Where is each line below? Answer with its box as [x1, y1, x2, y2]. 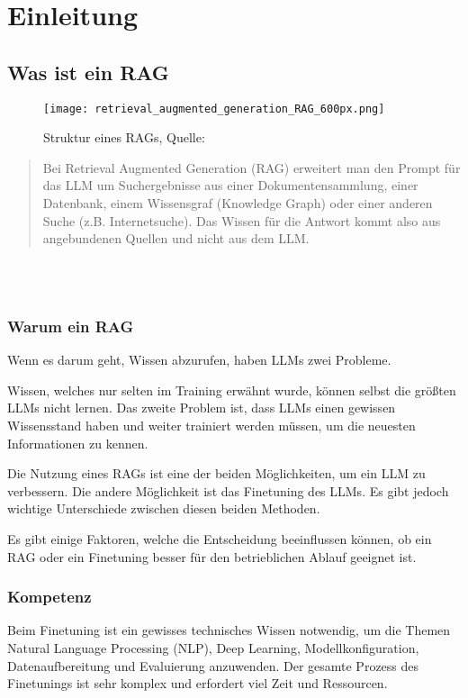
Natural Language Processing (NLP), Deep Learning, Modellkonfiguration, [7, 638, 419, 657]
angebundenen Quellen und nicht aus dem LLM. [42, 229, 310, 248]
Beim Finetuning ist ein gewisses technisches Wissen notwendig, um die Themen [7, 621, 451, 639]
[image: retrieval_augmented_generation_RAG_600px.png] [43, 102, 385, 115]
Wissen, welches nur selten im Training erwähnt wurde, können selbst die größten [7, 380, 456, 399]
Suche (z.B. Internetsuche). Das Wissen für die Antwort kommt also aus [42, 211, 441, 230]
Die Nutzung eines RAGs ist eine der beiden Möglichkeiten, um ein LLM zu [7, 464, 426, 483]
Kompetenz [7, 585, 92, 608]
